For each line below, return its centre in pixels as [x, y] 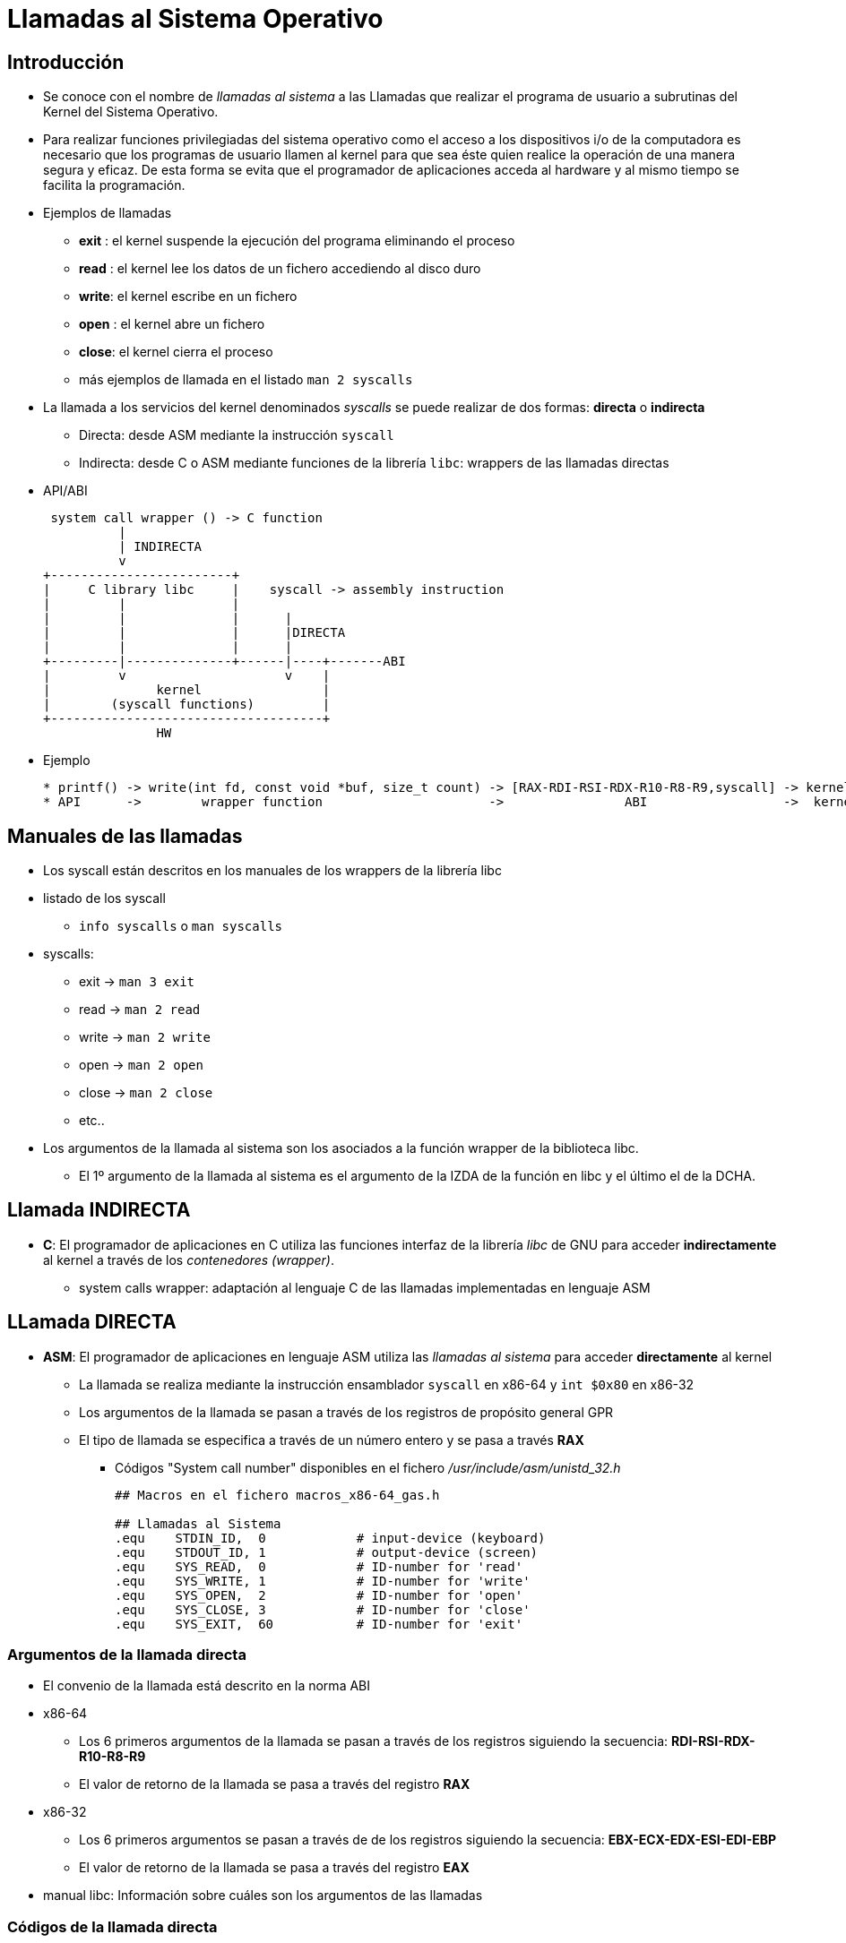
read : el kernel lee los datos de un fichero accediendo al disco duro [280, 269]
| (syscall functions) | [187, 705]
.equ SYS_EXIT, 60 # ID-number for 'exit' [319, 1624]
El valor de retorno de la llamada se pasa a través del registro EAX [274, 1868]
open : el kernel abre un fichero [172, 324]
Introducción [66, 62]
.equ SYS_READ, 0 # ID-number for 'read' [319, 1566]
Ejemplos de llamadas [108, 213]
